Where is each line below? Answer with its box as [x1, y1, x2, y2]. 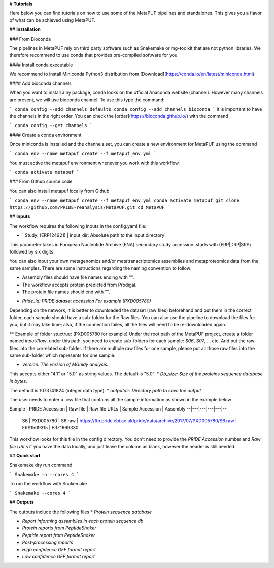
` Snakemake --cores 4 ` [9, 490, 71, 496]
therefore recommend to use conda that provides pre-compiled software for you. [9, 52, 179, 58]
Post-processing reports [22, 539, 73, 546]
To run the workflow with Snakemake [9, 481, 87, 487]
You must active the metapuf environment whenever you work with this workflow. [9, 160, 180, 166]
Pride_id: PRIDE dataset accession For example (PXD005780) [22, 298, 152, 304]
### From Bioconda [9, 36, 51, 42]
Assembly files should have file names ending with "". [22, 274, 134, 280]
